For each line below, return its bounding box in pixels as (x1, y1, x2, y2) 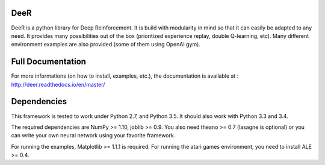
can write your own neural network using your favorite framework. (11, 132, 176, 139)
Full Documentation (11, 57, 87, 67)
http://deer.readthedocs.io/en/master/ (11, 81, 105, 88)
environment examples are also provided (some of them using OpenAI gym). (11, 41, 201, 48)
